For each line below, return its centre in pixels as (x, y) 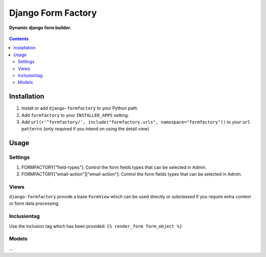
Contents (19, 38)
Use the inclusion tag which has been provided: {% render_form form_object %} (96, 226)
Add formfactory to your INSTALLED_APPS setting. (75, 115)
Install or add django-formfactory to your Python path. (80, 108)
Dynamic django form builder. (40, 28)
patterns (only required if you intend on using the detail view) (85, 129)
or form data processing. (34, 203)
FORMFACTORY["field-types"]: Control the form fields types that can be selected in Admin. (114, 167)
